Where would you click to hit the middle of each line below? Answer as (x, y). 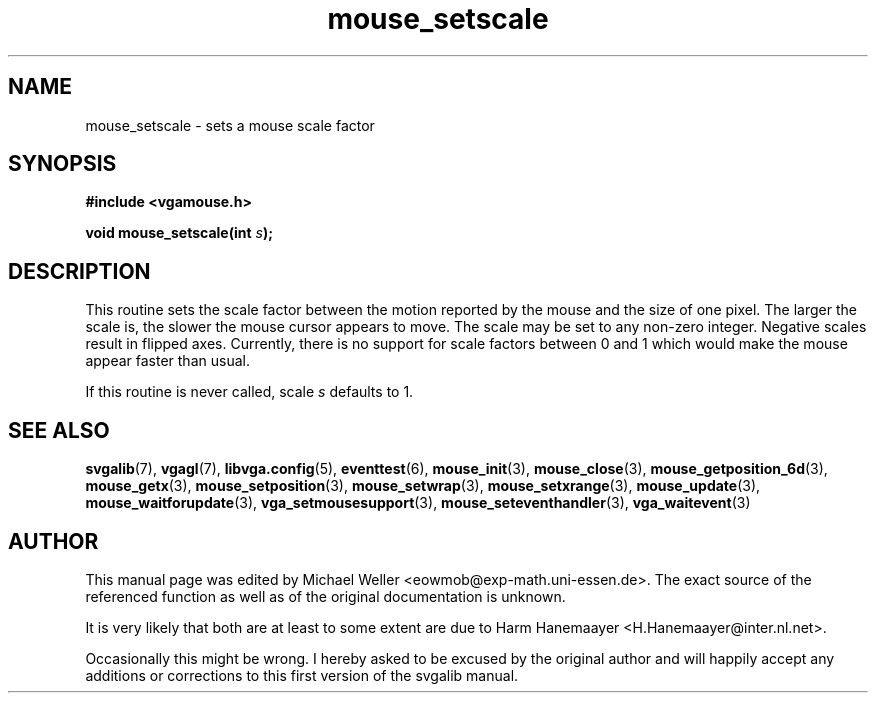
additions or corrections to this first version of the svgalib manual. (302, 675)
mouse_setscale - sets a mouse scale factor (230, 125)
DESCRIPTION (79, 271)
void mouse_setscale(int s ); (179, 233)
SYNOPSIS (62, 164)
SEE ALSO (59, 430)
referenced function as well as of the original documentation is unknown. (325, 596)
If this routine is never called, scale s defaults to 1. (249, 392)
